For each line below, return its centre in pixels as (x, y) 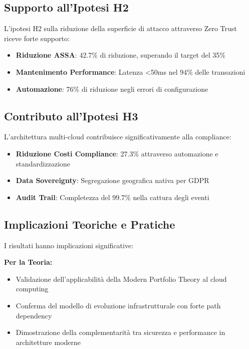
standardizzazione (43, 163)
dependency (34, 315)
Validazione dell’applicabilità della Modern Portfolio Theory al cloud (121, 279)
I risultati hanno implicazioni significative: (69, 245)
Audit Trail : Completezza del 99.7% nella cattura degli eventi (112, 197)
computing (32, 289)
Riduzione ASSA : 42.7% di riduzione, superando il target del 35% (120, 55)
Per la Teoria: (28, 262)
